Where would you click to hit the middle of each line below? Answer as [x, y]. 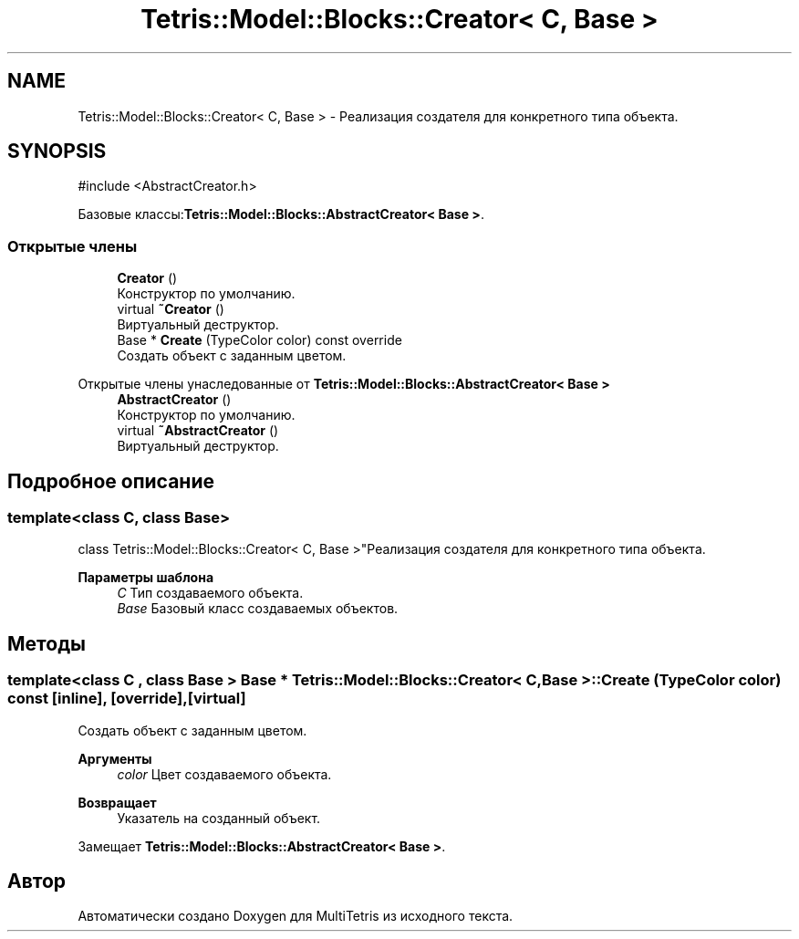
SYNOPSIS [57, 151]
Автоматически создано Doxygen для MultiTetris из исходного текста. [296, 916]
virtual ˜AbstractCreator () [198, 431]
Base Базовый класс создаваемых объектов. [258, 609]
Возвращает [117, 802]
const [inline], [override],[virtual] [127, 699]
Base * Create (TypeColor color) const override [259, 340]
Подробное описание [111, 481]
